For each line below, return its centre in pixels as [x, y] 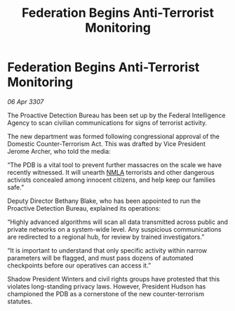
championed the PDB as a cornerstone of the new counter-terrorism [106, 293]
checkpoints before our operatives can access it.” [79, 265]
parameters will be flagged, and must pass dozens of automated [101, 258]
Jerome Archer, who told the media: [59, 151]
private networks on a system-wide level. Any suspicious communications [114, 229]
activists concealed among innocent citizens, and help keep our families [112, 180]
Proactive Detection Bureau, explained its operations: [84, 208]
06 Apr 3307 [26, 101]
